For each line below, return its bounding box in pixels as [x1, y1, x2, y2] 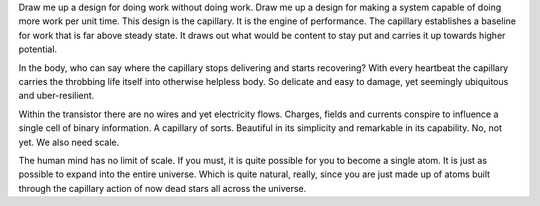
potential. [18, 43, 58, 55]
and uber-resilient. [18, 90, 95, 102]
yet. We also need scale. [18, 136, 120, 148]
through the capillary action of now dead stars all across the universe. [18, 182, 307, 194]
